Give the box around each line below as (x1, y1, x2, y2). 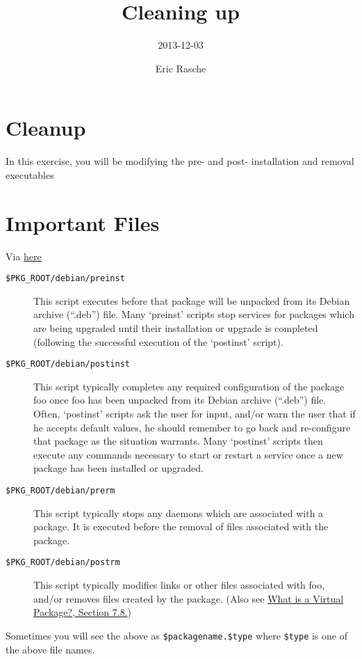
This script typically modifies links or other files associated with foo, (33, 578, 325, 592)
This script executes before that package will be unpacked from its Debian (33, 293, 350, 308)
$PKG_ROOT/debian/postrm (6, 557, 120, 568)
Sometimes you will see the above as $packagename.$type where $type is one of (6, 628, 347, 642)
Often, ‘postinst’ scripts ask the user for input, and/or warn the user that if (33, 406, 356, 421)
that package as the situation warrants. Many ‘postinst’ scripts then (33, 434, 323, 448)
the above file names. (6, 642, 95, 656)
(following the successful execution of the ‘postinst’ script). (33, 334, 283, 349)
